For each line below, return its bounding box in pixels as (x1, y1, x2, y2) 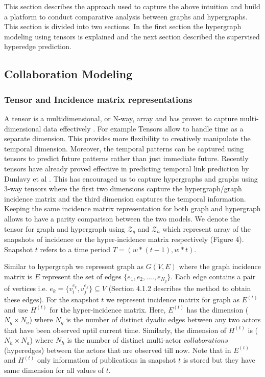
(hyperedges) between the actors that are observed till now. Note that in (4, 344, 231, 355)
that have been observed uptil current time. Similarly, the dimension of (4, 324, 227, 335)
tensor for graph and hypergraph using (4, 223, 125, 234)
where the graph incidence (179, 261, 261, 272)
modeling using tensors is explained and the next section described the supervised (4, 31, 260, 41)
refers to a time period (40, 243, 110, 254)
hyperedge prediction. (4, 41, 71, 52)
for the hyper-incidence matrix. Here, (50, 304, 166, 315)
